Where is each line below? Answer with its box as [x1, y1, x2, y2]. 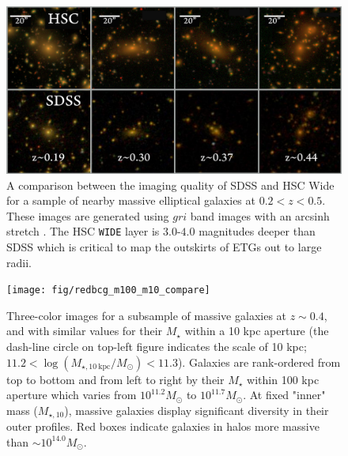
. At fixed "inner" [243, 386, 326, 403]
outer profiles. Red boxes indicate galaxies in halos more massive [6, 418, 320, 435]
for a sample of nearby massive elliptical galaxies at [6, 192, 255, 209]
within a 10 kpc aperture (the [184, 322, 329, 339]
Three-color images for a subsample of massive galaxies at [6, 307, 287, 323]
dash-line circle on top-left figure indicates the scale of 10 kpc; [6, 338, 307, 355]
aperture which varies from [6, 386, 137, 403]
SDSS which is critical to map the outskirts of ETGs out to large [6, 239, 322, 255]
